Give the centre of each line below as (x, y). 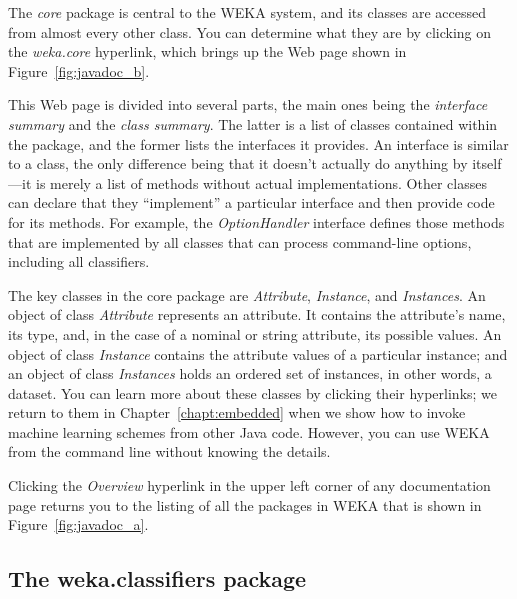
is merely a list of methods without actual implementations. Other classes (261, 182)
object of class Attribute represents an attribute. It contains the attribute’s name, (257, 314)
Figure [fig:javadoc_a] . (78, 524)
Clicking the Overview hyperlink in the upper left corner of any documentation (249, 485)
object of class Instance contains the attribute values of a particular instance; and (258, 353)
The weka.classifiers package (157, 578)
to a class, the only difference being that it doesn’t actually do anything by (238, 163)
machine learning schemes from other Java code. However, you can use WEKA (249, 431)
